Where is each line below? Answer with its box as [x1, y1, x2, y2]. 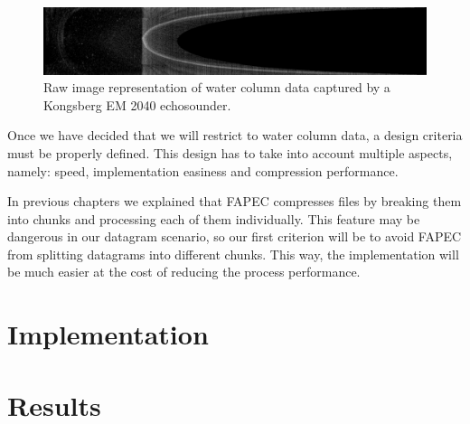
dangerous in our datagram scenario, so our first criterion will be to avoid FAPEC [7, 227, 462, 246]
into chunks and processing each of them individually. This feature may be [7, 209, 420, 228]
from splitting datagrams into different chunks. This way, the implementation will [7, 244, 459, 263]
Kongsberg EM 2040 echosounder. [43, 95, 231, 114]
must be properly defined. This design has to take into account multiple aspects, [7, 143, 453, 162]
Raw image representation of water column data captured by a [43, 78, 390, 97]
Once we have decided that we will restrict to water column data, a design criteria [7, 126, 463, 145]
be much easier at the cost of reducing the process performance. [7, 262, 361, 281]
